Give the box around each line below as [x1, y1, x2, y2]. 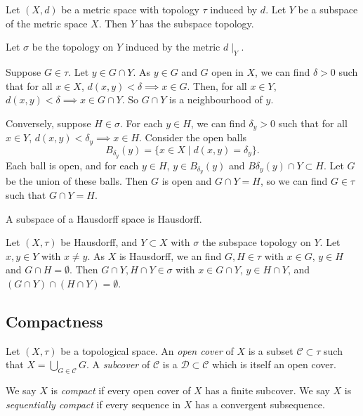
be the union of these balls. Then [6, 174, 148, 188]
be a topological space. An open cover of [60, 343, 234, 358]
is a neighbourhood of [169, 92, 263, 107]
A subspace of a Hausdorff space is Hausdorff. [6, 211, 202, 226]
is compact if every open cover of [51, 383, 191, 398]
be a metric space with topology [61, 2, 199, 16]
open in [211, 64, 244, 79]
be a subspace [298, 2, 358, 16]
